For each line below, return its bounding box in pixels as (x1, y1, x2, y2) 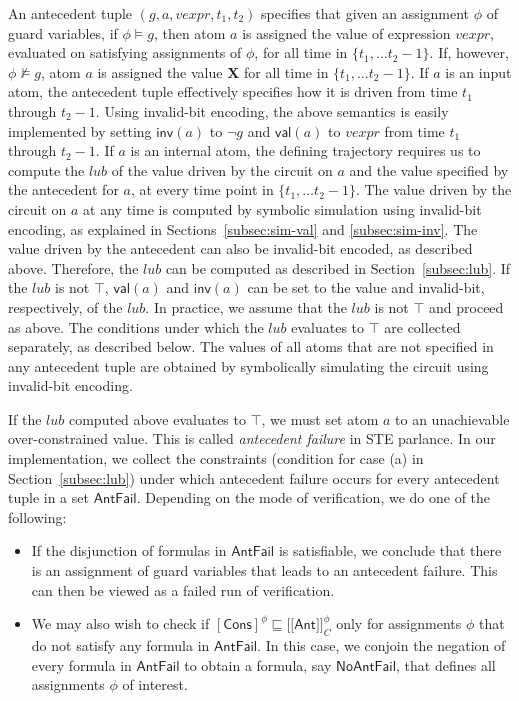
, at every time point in (130, 179, 274, 200)
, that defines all (396, 654, 496, 675)
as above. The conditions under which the (8, 316, 264, 337)
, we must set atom (261, 408, 379, 429)
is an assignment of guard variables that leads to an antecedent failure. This (31, 560, 498, 581)
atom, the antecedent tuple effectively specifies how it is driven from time (8, 81, 458, 102)
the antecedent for (8, 179, 119, 200)
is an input (445, 61, 512, 82)
